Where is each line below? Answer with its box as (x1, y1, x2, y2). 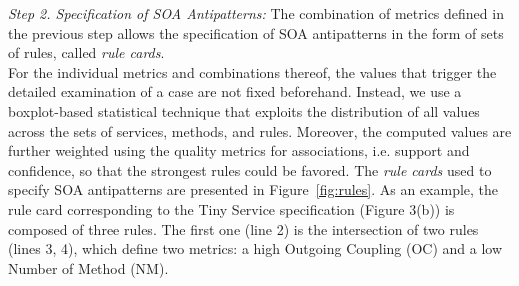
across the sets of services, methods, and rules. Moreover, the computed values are (8, 120, 512, 141)
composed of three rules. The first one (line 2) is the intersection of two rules (8, 218, 479, 239)
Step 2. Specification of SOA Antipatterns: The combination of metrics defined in (8, 3, 504, 23)
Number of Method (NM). (8, 257, 169, 278)
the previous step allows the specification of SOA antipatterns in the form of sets (8, 22, 504, 43)
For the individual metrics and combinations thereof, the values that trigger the (8, 61, 497, 82)
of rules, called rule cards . (8, 42, 165, 63)
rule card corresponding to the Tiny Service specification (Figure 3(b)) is (8, 198, 455, 219)
